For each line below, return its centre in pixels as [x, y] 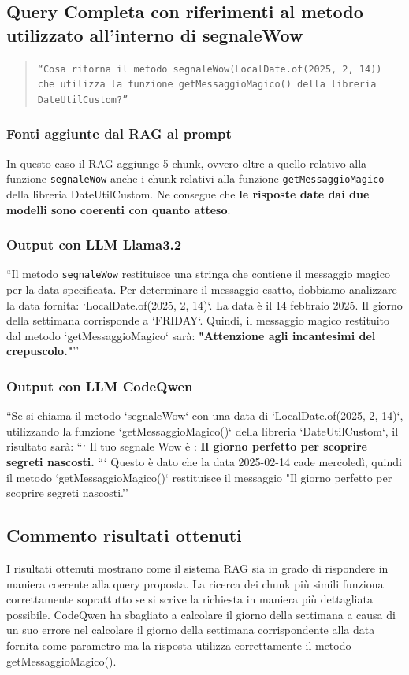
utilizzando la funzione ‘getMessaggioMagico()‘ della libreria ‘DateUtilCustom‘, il [203, 430]
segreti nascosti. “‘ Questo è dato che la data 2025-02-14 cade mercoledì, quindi [204, 462]
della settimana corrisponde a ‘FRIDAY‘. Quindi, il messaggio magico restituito [198, 320]
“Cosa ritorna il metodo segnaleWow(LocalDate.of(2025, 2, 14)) [210, 69]
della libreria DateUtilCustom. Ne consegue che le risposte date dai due [188, 194]
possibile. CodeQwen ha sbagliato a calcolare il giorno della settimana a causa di [201, 614]
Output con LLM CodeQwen [100, 386]
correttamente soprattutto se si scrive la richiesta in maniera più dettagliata [190, 599]
